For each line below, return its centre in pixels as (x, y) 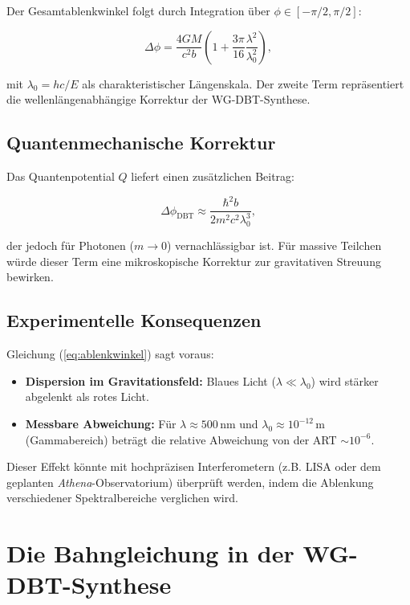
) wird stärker (345, 380)
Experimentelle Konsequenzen (134, 320)
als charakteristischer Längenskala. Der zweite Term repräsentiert (243, 83)
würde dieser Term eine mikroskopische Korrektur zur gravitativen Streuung (194, 261)
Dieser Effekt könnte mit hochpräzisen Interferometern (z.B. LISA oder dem (194, 466)
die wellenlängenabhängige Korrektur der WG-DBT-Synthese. (158, 99)
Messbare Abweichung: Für (101, 424)
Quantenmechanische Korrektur (141, 143)
